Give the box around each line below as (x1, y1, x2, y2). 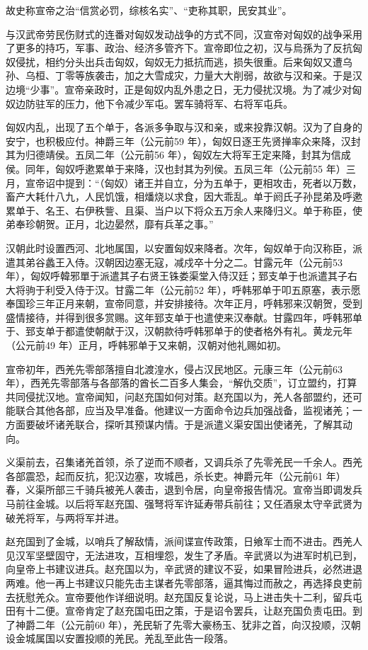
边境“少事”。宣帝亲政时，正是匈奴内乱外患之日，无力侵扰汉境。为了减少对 (6, 81, 352, 96)
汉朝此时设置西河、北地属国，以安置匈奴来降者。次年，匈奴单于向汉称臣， (6, 240, 352, 255)
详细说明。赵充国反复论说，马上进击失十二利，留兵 (114, 589, 352, 604)
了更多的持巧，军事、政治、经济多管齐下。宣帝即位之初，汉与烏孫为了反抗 (6, 40, 352, 55)
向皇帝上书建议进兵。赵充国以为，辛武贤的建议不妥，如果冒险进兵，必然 (6, 561, 343, 576)
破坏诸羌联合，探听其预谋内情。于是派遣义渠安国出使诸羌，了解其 (35, 417, 343, 432)
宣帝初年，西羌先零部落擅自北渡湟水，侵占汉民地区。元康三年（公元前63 (6, 361, 343, 376)
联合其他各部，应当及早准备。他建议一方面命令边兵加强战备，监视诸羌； (15, 403, 352, 418)
